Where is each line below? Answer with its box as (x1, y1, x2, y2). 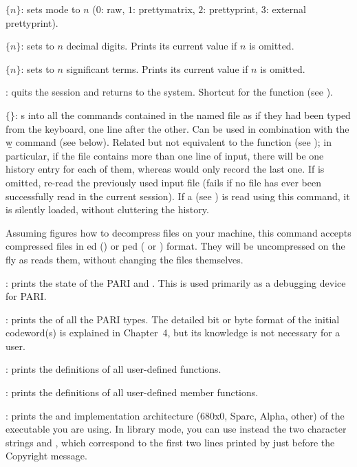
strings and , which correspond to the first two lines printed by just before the (6, 435, 335, 449)
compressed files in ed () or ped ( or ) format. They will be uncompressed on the (6, 239, 345, 253)
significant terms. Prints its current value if (66, 61, 248, 76)
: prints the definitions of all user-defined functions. (6, 362, 221, 376)
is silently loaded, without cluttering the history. (6, 202, 209, 217)
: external (266, 2, 306, 16)
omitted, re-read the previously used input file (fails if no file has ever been (6, 175, 321, 189)
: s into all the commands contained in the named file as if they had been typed (15, 107, 351, 122)
